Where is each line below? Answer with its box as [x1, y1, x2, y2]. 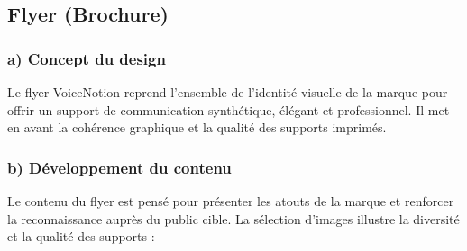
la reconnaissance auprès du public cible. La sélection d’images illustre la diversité [7, 209, 460, 228]
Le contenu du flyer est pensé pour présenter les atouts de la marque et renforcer [7, 192, 454, 210]
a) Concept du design [7, 47, 166, 69]
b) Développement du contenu [7, 156, 232, 178]
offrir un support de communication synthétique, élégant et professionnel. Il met [7, 100, 450, 119]
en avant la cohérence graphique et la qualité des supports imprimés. [7, 118, 387, 137]
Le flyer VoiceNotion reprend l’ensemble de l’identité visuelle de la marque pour [7, 83, 448, 101]
